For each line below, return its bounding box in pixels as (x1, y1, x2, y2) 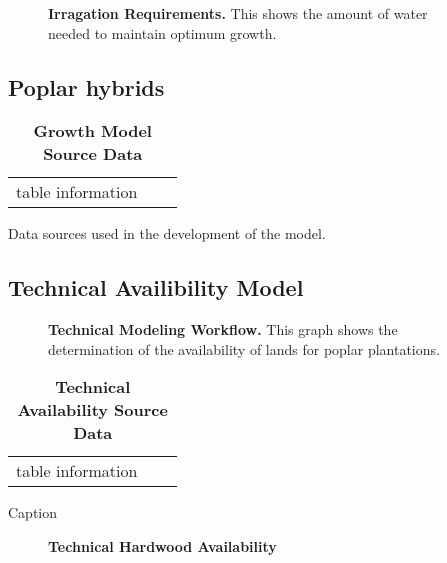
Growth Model (33, 119, 152, 143)
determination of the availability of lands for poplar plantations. (48, 338, 440, 359)
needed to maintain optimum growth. (48, 22, 277, 43)
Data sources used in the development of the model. (8, 223, 326, 244)
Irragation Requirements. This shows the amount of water (48, 3, 428, 23)
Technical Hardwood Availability (48, 535, 277, 556)
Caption (8, 502, 58, 523)
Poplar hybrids (8, 71, 165, 102)
